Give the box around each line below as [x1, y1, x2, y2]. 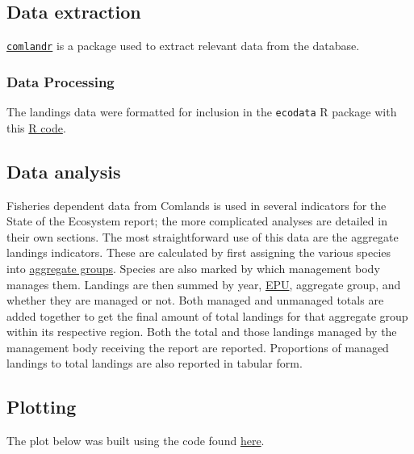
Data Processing [6, 71, 115, 91]
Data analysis [6, 158, 121, 183]
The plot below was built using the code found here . [6, 432, 265, 449]
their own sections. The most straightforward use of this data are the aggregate [6, 228, 399, 245]
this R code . [6, 119, 66, 136]
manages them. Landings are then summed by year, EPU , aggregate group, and [6, 275, 401, 292]
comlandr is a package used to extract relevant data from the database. [6, 37, 360, 54]
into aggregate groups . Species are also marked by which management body [6, 259, 380, 276]
